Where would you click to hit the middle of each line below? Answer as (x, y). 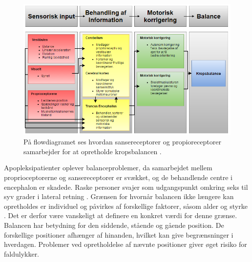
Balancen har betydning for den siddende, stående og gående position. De (114, 225)
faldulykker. (22, 253)
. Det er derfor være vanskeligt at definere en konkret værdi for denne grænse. (121, 215)
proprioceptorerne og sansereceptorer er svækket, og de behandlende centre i (118, 177)
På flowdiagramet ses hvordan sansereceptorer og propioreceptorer (122, 142)
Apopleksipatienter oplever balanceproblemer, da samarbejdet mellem (108, 168)
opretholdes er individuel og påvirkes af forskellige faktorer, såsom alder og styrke (126, 206)
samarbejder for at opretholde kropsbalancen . (93, 151)
